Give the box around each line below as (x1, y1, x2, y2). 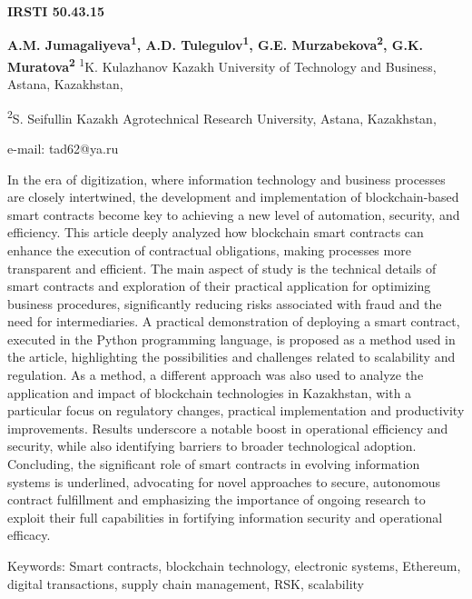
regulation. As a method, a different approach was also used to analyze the (7, 365, 424, 384)
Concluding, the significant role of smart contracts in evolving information (7, 454, 420, 474)
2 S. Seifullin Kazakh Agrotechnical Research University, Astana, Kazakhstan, (7, 105, 437, 127)
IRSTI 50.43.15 (7, 2, 105, 20)
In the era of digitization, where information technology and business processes (7, 169, 446, 188)
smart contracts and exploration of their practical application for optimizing (7, 276, 431, 295)
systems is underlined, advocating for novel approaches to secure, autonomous (7, 472, 441, 491)
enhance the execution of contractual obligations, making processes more (7, 240, 411, 259)
